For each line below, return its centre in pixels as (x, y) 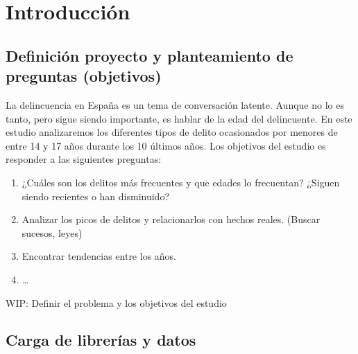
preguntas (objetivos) (84, 76)
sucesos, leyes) (52, 232)
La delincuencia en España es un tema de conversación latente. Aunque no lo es (175, 104)
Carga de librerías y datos (101, 340)
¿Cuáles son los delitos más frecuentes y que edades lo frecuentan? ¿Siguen (181, 182)
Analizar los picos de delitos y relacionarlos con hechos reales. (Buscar (171, 219)
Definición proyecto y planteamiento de (150, 55)
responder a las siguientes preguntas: (84, 159)
